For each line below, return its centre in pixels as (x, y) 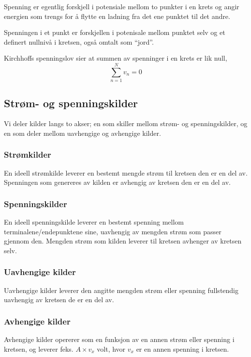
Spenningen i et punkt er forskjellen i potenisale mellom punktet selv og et (115, 32)
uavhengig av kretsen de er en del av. (59, 300)
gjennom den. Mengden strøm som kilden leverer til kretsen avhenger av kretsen (123, 241)
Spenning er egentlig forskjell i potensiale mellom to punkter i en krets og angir (122, 6)
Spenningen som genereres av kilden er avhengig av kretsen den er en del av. (118, 182)
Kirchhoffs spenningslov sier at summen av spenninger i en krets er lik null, (116, 58)
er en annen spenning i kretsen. (183, 349)
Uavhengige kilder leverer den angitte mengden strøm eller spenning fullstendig (121, 290)
